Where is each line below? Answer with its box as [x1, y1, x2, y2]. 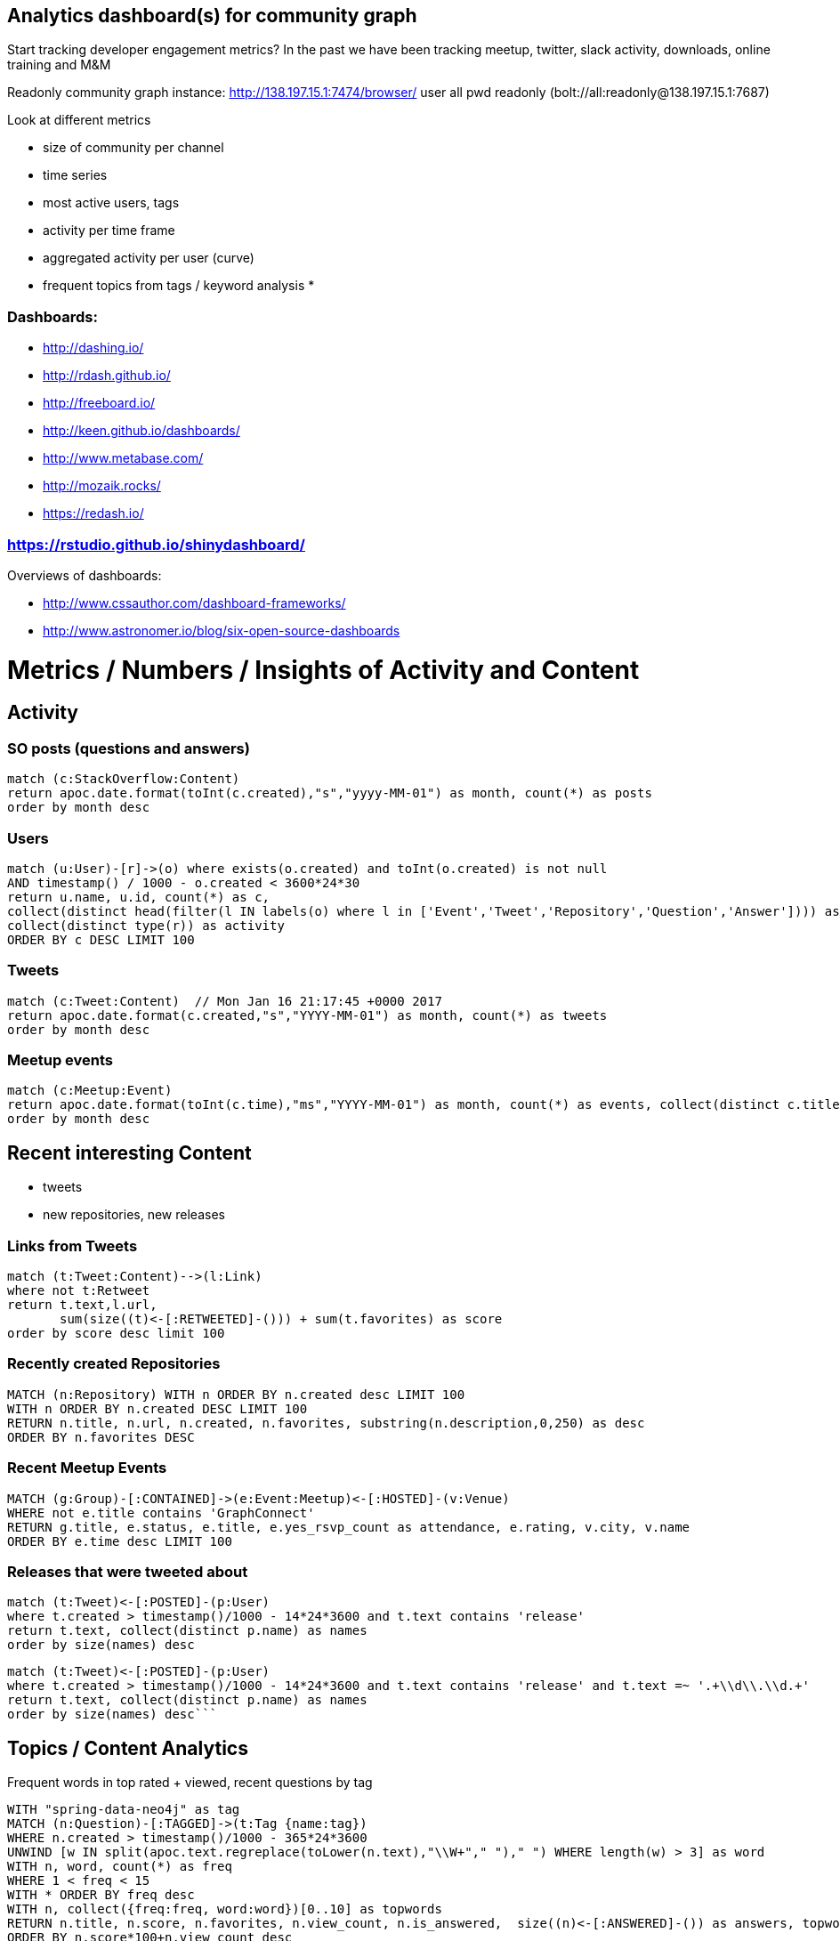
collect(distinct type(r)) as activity [7, 918, 285, 933]
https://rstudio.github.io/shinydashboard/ [7, 535, 305, 554]
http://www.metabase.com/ [43, 450, 204, 466]
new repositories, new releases [43, 1207, 225, 1223]
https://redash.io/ [43, 505, 144, 522]
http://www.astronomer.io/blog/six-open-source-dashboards [43, 622, 400, 638]
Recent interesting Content [7, 1141, 252, 1164]
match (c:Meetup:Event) [7, 1083, 173, 1098]
